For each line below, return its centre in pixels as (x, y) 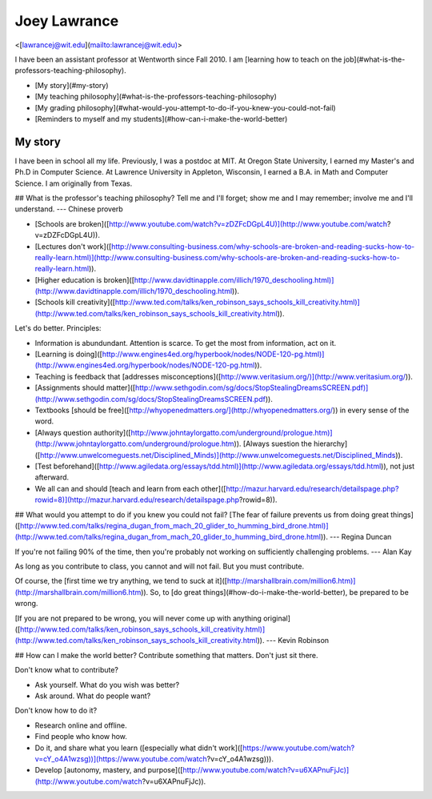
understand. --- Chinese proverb (69, 209)
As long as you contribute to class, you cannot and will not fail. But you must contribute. (159, 566)
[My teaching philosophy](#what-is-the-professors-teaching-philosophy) (156, 97)
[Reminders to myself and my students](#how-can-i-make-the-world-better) (161, 118)
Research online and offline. (81, 725)
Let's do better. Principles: (58, 328)
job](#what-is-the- (374, 59)
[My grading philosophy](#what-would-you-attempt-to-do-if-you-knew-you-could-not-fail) (185, 107)
